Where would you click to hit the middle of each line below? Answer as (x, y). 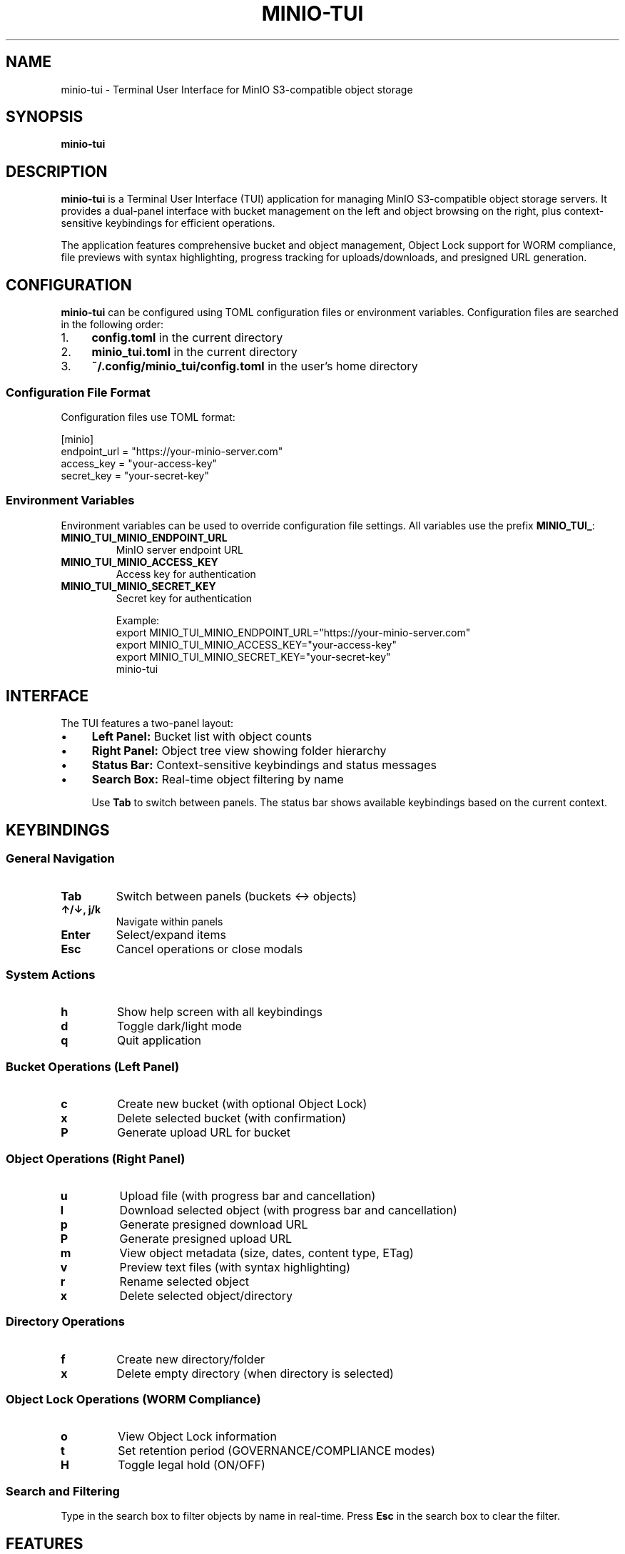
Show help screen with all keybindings (219, 1012)
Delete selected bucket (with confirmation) (232, 1118)
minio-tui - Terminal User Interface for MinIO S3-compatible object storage (237, 89)
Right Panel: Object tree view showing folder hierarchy (239, 751)
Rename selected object (184, 1281)
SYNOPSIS (45, 117)
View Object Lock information (197, 1437)
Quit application (159, 1041)
